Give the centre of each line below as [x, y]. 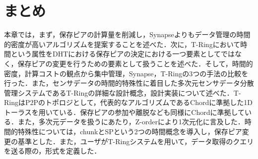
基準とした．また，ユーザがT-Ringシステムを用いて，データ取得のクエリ [136, 141]
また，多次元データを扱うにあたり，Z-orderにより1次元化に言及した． [131, 122]
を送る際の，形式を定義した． [53, 151]
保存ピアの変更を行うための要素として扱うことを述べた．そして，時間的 [135, 63]
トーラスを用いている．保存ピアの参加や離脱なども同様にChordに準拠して [125, 112]
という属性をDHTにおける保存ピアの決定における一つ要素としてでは [123, 54]
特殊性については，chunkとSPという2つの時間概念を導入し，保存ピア [130, 132]
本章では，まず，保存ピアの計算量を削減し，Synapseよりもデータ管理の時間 [127, 34]
